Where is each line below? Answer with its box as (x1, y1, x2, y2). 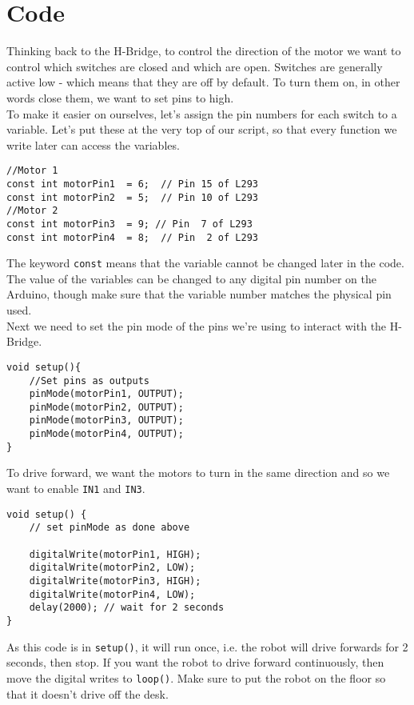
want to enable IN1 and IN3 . (6, 480, 145, 497)
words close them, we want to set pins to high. (6, 89, 234, 106)
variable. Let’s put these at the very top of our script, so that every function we (6, 121, 397, 138)
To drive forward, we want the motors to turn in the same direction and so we (6, 464, 390, 481)
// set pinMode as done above (29, 522, 190, 534)
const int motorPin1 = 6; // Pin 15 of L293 (6, 178, 258, 190)
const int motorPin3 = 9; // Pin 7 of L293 (6, 218, 253, 230)
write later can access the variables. (6, 136, 180, 153)
